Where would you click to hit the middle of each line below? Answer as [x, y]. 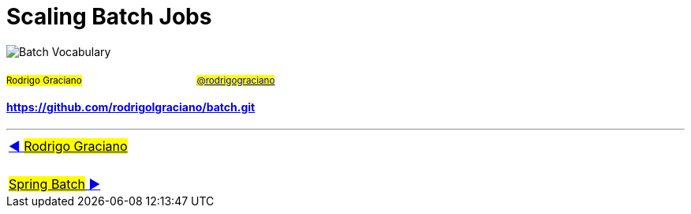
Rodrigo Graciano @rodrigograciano [141, 80]
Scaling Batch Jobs [109, 17]
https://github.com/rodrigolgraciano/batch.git [131, 107]
